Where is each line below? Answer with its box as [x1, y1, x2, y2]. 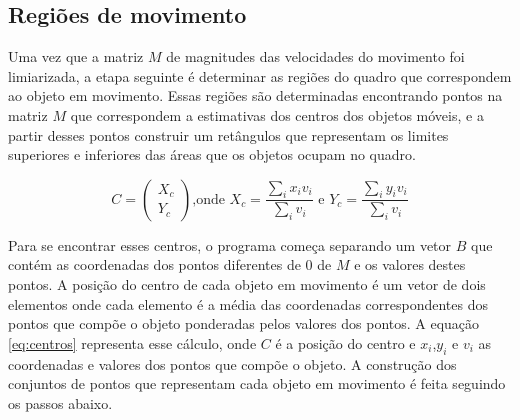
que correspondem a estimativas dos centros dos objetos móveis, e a [70, 104, 484, 125]
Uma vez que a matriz [8, 46, 144, 67]
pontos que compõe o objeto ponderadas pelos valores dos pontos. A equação [8, 313, 480, 334]
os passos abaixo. [8, 392, 113, 413]
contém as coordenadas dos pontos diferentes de [8, 254, 301, 275]
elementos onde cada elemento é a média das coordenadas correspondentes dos [8, 293, 489, 314]
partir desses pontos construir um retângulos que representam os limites [8, 124, 449, 145]
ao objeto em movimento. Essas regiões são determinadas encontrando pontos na [8, 85, 503, 106]
